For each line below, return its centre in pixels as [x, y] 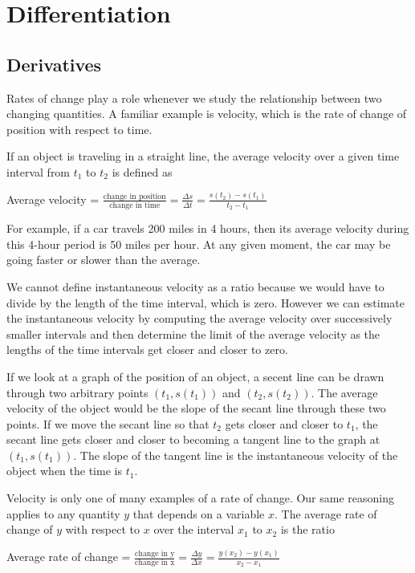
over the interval [194, 529]
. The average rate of [326, 513]
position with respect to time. [79, 129]
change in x [155, 563]
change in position [134, 196]
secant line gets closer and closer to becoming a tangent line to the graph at [193, 439]
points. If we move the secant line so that [108, 423]
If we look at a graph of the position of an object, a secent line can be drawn [195, 376]
